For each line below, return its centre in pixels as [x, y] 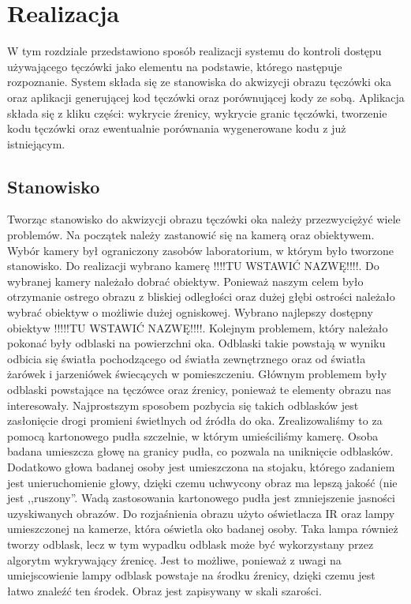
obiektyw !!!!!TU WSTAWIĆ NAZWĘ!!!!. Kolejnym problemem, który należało [198, 327]
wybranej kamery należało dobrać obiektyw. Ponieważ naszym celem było [185, 281]
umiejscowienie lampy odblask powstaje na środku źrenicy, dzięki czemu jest [191, 575]
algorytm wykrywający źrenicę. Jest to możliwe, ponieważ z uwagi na [174, 559]
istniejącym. [36, 143]
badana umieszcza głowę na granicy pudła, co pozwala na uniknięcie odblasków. [200, 451]
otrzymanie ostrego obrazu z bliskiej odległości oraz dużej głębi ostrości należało [201, 296]
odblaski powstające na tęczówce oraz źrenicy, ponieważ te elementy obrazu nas [199, 390]
